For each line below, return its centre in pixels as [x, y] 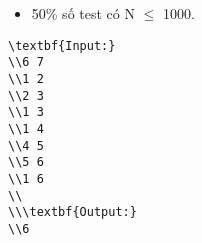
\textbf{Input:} [62, 45]
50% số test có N [83, 13]
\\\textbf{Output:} [72, 212]
